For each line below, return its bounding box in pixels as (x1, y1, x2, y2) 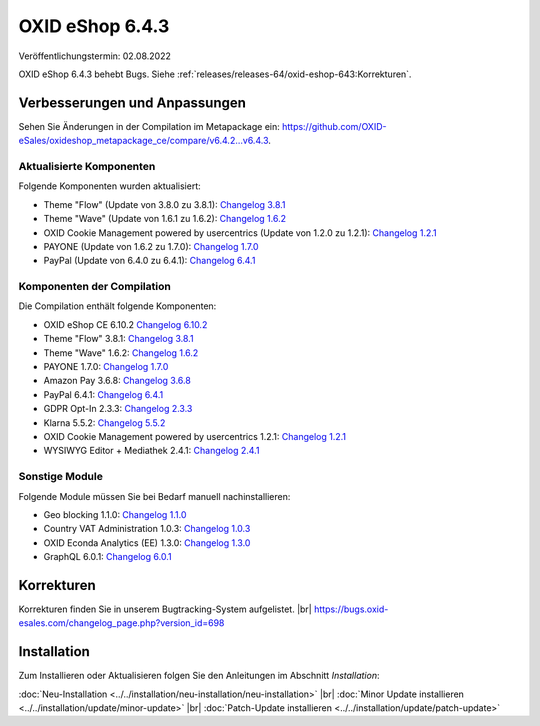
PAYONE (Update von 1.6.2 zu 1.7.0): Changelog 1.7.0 (43, 240, 259, 252)
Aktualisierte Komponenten (18, 160, 156, 173)
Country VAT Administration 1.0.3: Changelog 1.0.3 (43, 523, 251, 535)
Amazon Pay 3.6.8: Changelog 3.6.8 (43, 375, 192, 387)
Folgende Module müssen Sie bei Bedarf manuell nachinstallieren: (18, 490, 291, 502)
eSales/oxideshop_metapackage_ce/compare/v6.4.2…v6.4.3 (18, 135, 269, 147)
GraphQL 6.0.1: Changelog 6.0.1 (43, 551, 172, 563)
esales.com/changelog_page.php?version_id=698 (18, 617, 225, 629)
